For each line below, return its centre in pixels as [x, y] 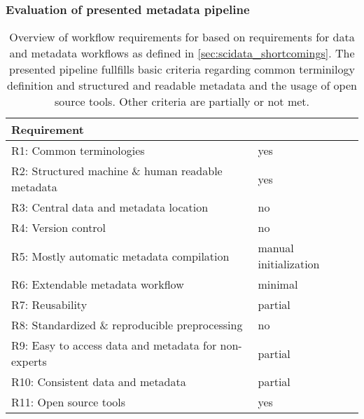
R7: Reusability [49, 305]
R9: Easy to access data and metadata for [114, 345]
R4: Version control [59, 228]
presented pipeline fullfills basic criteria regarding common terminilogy [182, 69]
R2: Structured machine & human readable [117, 171]
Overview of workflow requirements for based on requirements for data [182, 37]
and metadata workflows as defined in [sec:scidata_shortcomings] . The [182, 53]
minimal [278, 284]
